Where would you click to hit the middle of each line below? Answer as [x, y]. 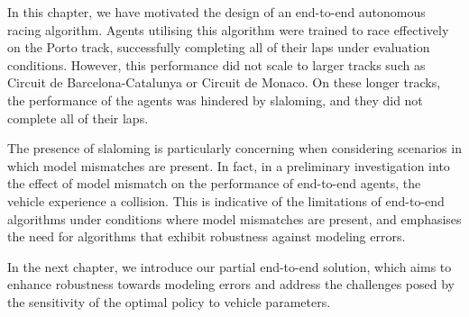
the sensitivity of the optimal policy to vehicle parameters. [169, 301]
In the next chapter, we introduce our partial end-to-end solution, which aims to [230, 266]
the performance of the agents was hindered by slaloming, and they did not [215, 100]
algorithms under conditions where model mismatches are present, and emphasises [234, 218]
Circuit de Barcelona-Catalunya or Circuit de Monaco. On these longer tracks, [224, 82]
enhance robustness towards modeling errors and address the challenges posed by [231, 284]
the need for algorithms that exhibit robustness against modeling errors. [207, 236]
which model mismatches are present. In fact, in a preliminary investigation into [229, 165]
